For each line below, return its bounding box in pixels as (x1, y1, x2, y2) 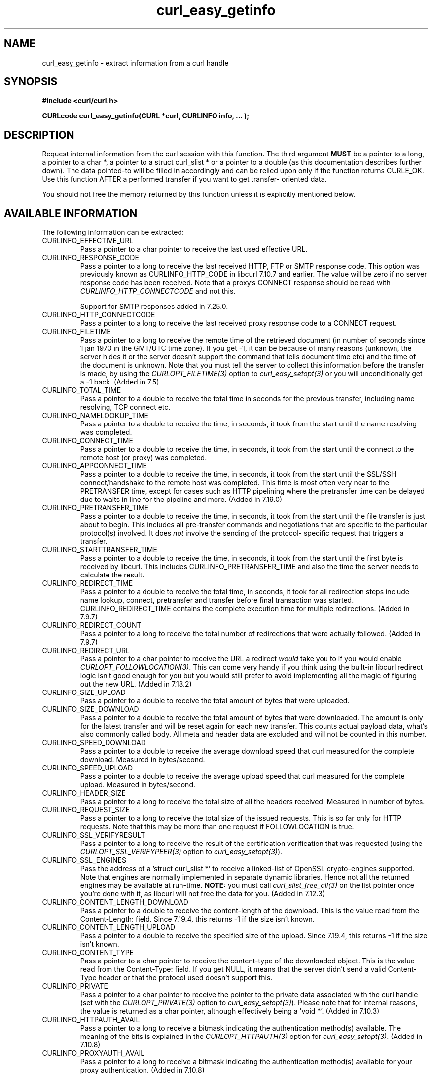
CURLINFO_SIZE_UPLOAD (42, 688, 126, 697)
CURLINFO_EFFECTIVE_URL (42, 236, 134, 245)
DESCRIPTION (4, 128, 74, 141)
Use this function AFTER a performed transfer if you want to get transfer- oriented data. (42, 175, 327, 184)
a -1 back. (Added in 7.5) (80, 378, 159, 386)
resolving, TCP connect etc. (80, 403, 171, 412)
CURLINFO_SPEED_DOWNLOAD (42, 738, 146, 747)
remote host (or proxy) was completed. (80, 453, 207, 462)
